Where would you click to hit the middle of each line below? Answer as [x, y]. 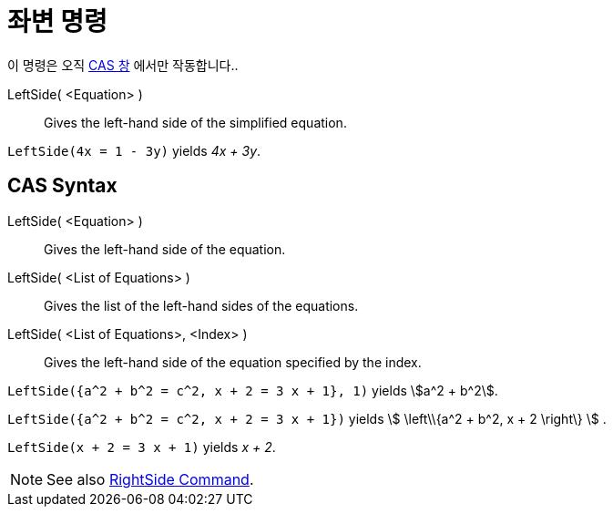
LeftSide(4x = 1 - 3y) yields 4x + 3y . [134, 150]
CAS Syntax [62, 186]
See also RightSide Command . [150, 479]
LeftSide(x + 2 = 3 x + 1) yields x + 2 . [142, 447]
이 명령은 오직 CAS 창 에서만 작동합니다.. [123, 65]
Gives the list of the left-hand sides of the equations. [201, 305]
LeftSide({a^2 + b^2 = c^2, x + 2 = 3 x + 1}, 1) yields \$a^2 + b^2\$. [253, 390]
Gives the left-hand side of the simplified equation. [195, 122]
